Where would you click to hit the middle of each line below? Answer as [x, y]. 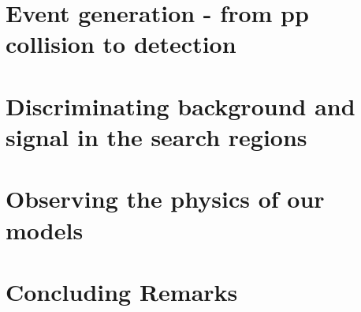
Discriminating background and [180, 105]
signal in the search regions [156, 136]
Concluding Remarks [122, 291]
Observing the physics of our [165, 199]
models [45, 229]
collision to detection [121, 44]
